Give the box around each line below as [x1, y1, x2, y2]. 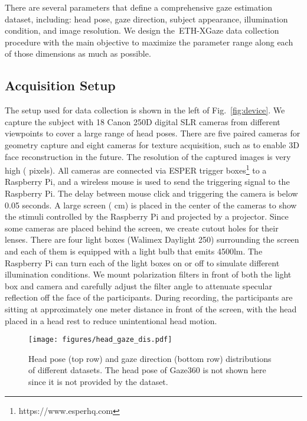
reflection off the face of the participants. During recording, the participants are [5, 291, 293, 303]
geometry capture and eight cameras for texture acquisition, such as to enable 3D [5, 138, 299, 151]
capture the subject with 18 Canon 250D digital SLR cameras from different [5, 115, 280, 128]
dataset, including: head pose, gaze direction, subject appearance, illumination [5, 12, 288, 25]
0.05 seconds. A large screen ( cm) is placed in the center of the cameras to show [5, 198, 297, 211]
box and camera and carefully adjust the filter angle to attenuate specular [5, 279, 272, 292]
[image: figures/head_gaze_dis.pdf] [28, 335, 172, 344]
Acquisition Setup [5, 76, 116, 94]
